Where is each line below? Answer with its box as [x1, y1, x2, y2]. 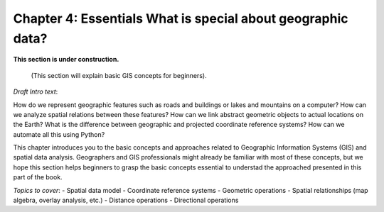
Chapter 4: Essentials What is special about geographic [13, 11, 348, 26]
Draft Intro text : [13, 87, 58, 96]
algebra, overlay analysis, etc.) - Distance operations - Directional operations [13, 196, 239, 205]
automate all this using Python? [13, 130, 105, 138]
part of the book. [13, 173, 63, 182]
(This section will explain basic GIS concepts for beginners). [31, 71, 207, 79]
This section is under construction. [13, 55, 119, 64]
